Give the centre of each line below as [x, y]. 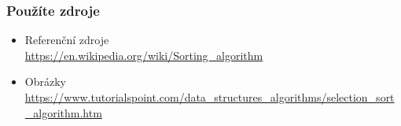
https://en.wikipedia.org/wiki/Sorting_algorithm [144, 55]
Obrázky [45, 82]
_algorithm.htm [63, 112]
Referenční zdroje [67, 40]
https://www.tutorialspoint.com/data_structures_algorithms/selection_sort [210, 97]
